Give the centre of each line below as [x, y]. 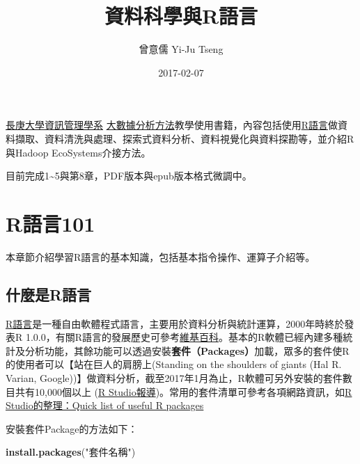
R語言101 [50, 223]
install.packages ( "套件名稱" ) [71, 452]
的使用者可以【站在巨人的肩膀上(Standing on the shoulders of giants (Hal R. [174, 364]
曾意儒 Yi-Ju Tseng [181, 49]
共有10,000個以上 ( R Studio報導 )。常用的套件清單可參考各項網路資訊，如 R [183, 391]
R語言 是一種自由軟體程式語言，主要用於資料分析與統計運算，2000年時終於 [175, 323]
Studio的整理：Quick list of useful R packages [105, 405]
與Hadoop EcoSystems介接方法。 [78, 152]
